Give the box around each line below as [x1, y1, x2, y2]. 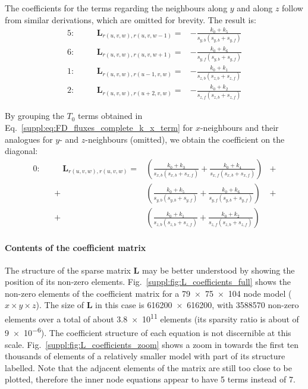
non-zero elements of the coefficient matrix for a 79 [5, 287, 191, 299]
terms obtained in [78, 109, 143, 122]
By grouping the [5, 109, 64, 122]
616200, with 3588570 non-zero [187, 299, 299, 311]
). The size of [36, 299, 84, 311]
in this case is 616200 [95, 299, 172, 311]
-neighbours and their [200, 121, 279, 134]
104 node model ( [228, 287, 292, 299]
